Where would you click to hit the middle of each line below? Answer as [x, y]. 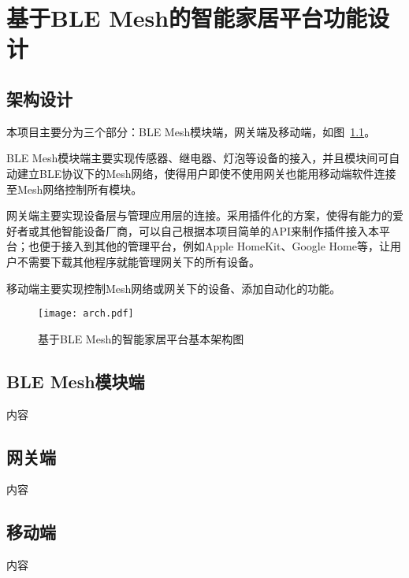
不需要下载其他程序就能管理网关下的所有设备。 [138, 261]
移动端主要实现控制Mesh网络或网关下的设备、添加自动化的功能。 [174, 288]
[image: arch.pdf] [86, 314]
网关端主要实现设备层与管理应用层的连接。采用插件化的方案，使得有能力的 [199, 215]
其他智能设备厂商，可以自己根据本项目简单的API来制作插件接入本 [209, 230]
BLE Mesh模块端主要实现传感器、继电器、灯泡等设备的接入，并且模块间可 [198, 158]
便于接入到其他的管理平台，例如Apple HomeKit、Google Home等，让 [214, 246]
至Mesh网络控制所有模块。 [74, 189]
